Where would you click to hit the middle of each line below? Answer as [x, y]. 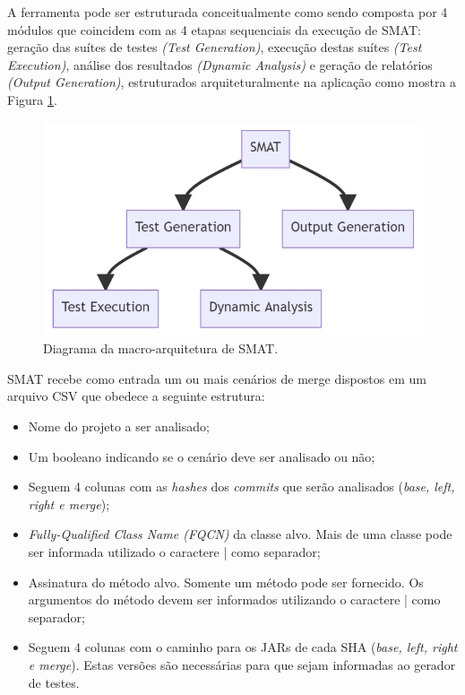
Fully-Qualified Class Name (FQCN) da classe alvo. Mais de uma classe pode [240, 534]
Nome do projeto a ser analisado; [119, 426]
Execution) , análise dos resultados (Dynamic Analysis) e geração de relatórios [220, 64]
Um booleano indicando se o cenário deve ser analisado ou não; [202, 456]
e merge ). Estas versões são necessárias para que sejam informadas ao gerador [242, 664]
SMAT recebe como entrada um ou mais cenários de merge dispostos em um [217, 378]
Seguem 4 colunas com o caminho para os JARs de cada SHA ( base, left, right [243, 647]
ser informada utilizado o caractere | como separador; [174, 551]
